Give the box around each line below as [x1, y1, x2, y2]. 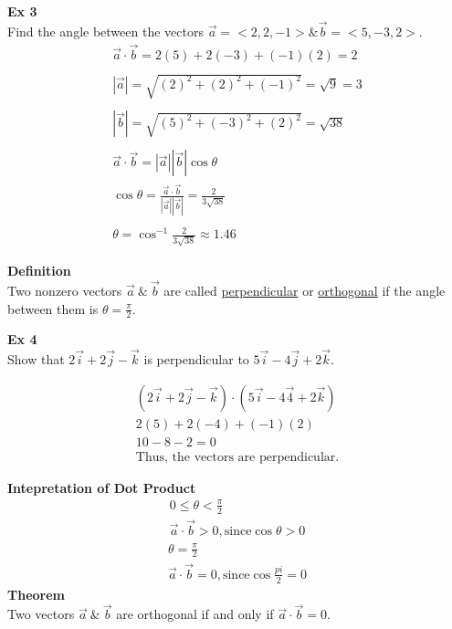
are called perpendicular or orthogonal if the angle [163, 280, 446, 299]
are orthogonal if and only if [116, 604, 274, 624]
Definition [7, 261, 71, 280]
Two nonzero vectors [7, 280, 122, 299]
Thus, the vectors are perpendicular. [135, 450, 340, 464]
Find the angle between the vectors [7, 21, 204, 40]
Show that [7, 350, 65, 369]
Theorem [7, 584, 65, 603]
